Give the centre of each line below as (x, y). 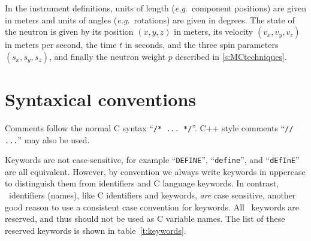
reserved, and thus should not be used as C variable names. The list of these (145, 219)
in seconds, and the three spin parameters (202, 45)
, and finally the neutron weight (108, 56)
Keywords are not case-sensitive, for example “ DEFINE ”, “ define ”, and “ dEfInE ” (152, 160)
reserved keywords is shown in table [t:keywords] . (96, 230)
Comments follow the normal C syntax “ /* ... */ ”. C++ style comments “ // (149, 127)
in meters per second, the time (61, 45)
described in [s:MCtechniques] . (231, 56)
